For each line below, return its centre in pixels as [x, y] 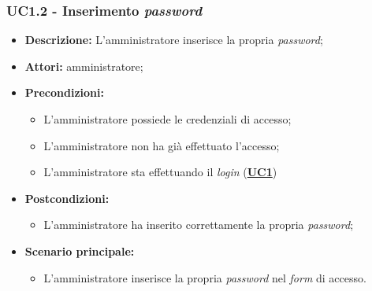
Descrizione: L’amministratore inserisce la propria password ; [174, 40]
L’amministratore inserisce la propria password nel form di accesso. [205, 277]
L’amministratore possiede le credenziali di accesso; [167, 119]
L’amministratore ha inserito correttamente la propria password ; [199, 225]
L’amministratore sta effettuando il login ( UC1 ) [160, 172]
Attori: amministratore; [84, 66]
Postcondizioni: [67, 198]
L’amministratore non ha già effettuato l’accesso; [162, 145]
